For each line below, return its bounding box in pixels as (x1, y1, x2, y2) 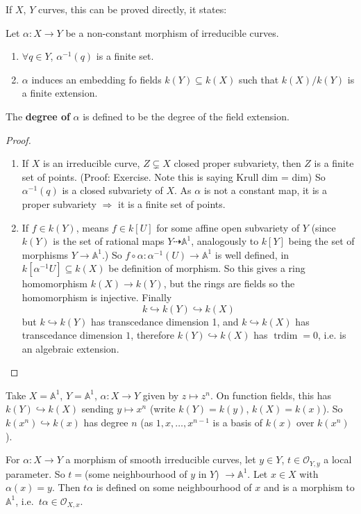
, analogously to (191, 234, 259, 248)
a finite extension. (22, 86, 98, 100)
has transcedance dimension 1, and (91, 314, 239, 328)
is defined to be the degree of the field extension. (83, 109, 289, 123)
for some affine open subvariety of (156, 220, 300, 234)
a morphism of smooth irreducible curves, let (65, 452, 256, 467)
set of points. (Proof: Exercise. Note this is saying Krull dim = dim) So (22, 169, 326, 184)
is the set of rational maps (53, 234, 165, 248)
